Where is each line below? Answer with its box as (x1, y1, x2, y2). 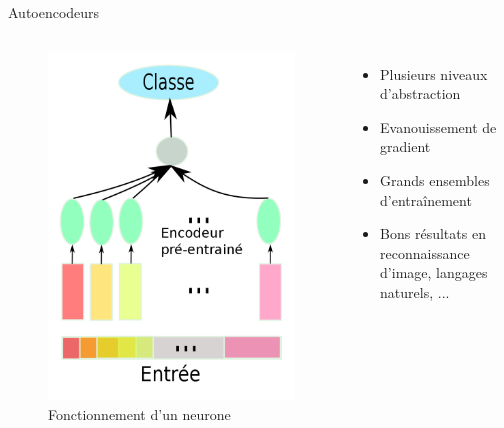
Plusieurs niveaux (380, 63, 488, 84)
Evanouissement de (380, 116, 497, 137)
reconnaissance (380, 242, 470, 263)
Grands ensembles (380, 169, 490, 190)
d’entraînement (380, 189, 472, 210)
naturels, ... (380, 281, 450, 302)
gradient (380, 136, 431, 157)
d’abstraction (380, 83, 461, 104)
